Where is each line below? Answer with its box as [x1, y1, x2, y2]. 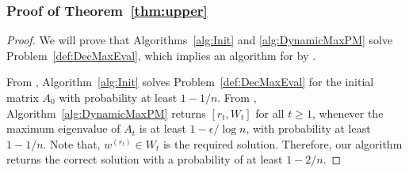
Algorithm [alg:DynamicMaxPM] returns [6, 104, 206, 121]
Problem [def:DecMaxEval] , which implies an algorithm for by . [6, 47, 316, 63]
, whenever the [312, 104, 384, 121]
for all [255, 104, 285, 121]
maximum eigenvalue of [6, 120, 120, 137]
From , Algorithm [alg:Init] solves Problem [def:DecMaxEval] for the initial [6, 73, 374, 90]
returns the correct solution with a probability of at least [6, 151, 283, 167]
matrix [6, 89, 39, 105]
